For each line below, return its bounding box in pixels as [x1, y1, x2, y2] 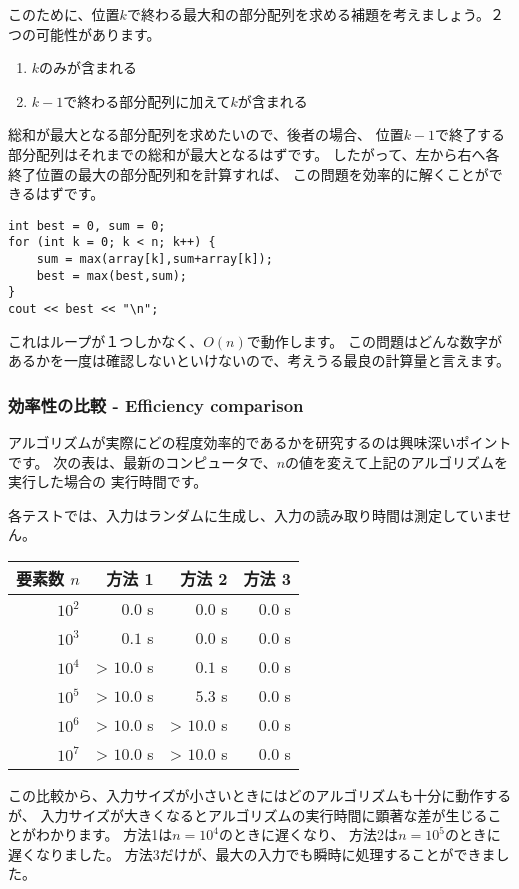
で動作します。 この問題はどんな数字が [246, 330, 502, 351]
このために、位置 [8, 4, 120, 24]
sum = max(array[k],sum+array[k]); [36, 252, 273, 267]
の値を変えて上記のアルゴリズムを [285, 451, 508, 472]
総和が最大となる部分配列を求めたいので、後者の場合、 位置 [8, 124, 404, 145]
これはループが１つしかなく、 [8, 330, 204, 351]
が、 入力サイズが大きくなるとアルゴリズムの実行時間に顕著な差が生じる [8, 804, 488, 825]
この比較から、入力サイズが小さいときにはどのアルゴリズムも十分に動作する [8, 785, 512, 806]
